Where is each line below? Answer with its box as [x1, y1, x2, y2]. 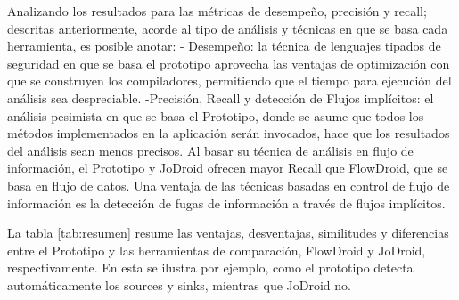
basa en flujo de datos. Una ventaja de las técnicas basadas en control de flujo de [7, 175, 450, 194]
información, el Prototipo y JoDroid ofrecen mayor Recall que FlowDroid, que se [7, 158, 448, 177]
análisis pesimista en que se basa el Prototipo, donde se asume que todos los [7, 106, 424, 125]
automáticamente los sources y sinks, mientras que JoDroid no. [7, 275, 351, 294]
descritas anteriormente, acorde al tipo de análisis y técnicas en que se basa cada [7, 19, 448, 37]
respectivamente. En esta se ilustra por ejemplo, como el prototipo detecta [7, 258, 414, 277]
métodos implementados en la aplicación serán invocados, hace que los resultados [7, 124, 450, 142]
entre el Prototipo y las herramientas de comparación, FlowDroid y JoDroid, [7, 240, 426, 259]
